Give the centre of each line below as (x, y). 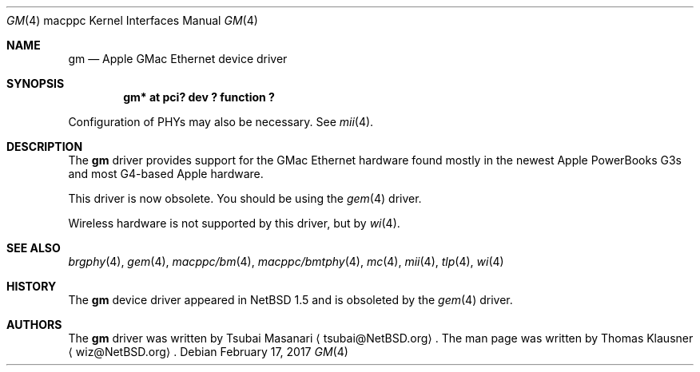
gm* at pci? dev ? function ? (199, 97)
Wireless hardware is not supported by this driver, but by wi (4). (234, 223)
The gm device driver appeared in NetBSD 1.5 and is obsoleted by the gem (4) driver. (290, 300)
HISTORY (32, 286)
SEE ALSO (34, 248)
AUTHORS (34, 325)
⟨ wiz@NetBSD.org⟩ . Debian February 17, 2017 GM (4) (208, 352)
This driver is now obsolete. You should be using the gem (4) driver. (245, 198)
